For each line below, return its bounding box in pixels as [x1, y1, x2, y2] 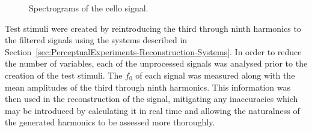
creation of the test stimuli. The [5, 68, 123, 81]
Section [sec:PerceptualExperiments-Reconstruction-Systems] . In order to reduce [5, 45, 302, 58]
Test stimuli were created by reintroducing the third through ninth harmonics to [5, 22, 301, 34]
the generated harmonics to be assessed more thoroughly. [5, 116, 215, 128]
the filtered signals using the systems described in [5, 34, 188, 46]
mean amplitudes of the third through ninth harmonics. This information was [5, 80, 290, 93]
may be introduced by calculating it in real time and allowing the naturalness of [5, 104, 300, 116]
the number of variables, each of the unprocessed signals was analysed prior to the [5, 57, 308, 70]
